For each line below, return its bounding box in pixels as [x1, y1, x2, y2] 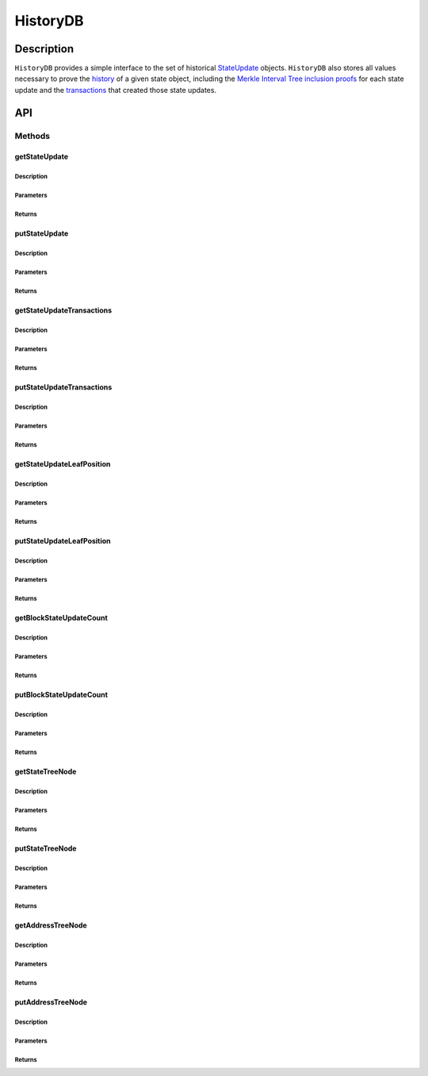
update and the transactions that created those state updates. [14, 85, 217, 94]
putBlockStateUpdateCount [14, 690, 109, 700]
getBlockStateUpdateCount [14, 613, 109, 623]
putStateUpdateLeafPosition [14, 536, 111, 546]
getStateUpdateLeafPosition [14, 459, 111, 469]
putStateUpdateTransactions [14, 382, 113, 392]
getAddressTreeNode [14, 920, 87, 930]
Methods [14, 130, 51, 141]
